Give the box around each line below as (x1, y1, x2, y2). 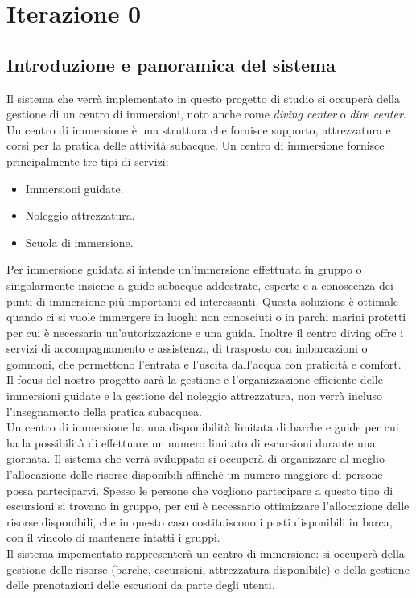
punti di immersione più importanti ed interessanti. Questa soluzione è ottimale (6, 292, 399, 309)
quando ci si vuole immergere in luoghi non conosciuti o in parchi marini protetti (6, 308, 406, 325)
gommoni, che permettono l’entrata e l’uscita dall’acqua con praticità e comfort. (6, 355, 402, 372)
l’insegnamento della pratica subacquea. (6, 402, 202, 419)
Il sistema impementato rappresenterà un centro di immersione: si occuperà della (6, 545, 405, 562)
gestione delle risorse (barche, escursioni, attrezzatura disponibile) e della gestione (6, 560, 410, 577)
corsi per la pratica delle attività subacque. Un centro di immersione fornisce (6, 137, 385, 154)
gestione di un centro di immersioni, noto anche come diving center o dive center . (6, 105, 406, 122)
